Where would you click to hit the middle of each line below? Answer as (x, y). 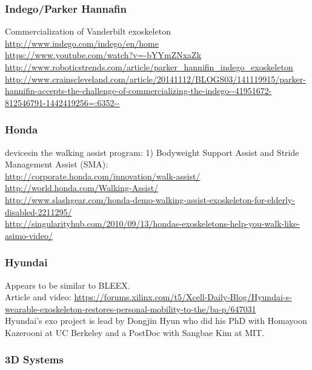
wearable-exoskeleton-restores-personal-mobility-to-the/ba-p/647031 (131, 308)
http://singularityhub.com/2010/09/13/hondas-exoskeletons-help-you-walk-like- (152, 224)
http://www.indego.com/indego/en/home (82, 43)
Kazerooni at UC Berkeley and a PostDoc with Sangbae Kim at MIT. (135, 332)
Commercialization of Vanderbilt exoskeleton (88, 31)
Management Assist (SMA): (57, 164)
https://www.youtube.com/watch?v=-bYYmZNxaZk (103, 55)
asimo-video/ (29, 235)
